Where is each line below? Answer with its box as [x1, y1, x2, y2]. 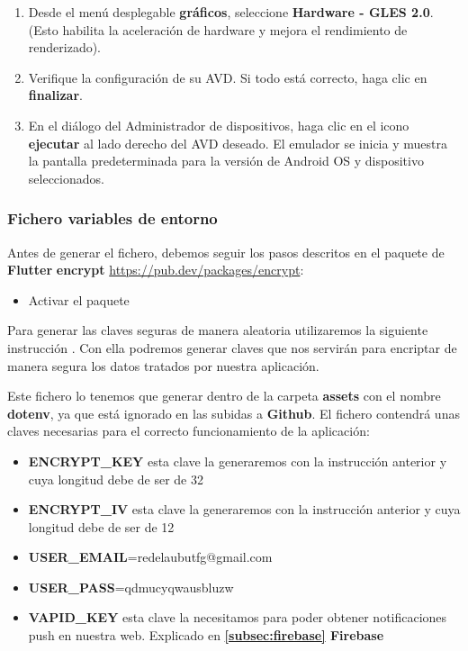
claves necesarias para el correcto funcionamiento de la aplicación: [7, 421, 370, 440]
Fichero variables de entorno [7, 207, 218, 230]
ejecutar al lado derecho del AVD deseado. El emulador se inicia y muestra [28, 133, 447, 152]
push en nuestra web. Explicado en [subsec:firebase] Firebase [28, 626, 384, 645]
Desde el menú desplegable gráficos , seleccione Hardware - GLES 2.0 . [28, 3, 434, 21]
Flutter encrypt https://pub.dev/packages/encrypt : [7, 260, 304, 279]
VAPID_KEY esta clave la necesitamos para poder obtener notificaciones [28, 608, 447, 627]
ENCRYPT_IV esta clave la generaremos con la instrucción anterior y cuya [28, 500, 461, 519]
